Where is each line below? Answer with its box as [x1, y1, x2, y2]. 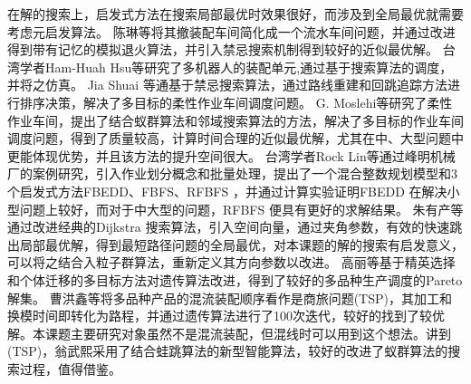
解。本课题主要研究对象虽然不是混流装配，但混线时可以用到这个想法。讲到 [7, 323, 451, 342]
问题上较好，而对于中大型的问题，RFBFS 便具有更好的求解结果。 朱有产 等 [19, 199, 464, 218]
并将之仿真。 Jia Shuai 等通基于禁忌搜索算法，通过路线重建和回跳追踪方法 [7, 75, 447, 94]
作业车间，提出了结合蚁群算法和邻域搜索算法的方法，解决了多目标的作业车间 [7, 110, 464, 130]
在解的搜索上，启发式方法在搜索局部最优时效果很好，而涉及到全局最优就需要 [7, 5, 464, 23]
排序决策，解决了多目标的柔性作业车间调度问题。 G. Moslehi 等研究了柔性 [19, 92, 453, 111]
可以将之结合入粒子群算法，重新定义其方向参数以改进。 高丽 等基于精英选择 [7, 253, 456, 272]
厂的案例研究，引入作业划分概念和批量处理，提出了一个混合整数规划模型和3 [7, 164, 457, 183]
